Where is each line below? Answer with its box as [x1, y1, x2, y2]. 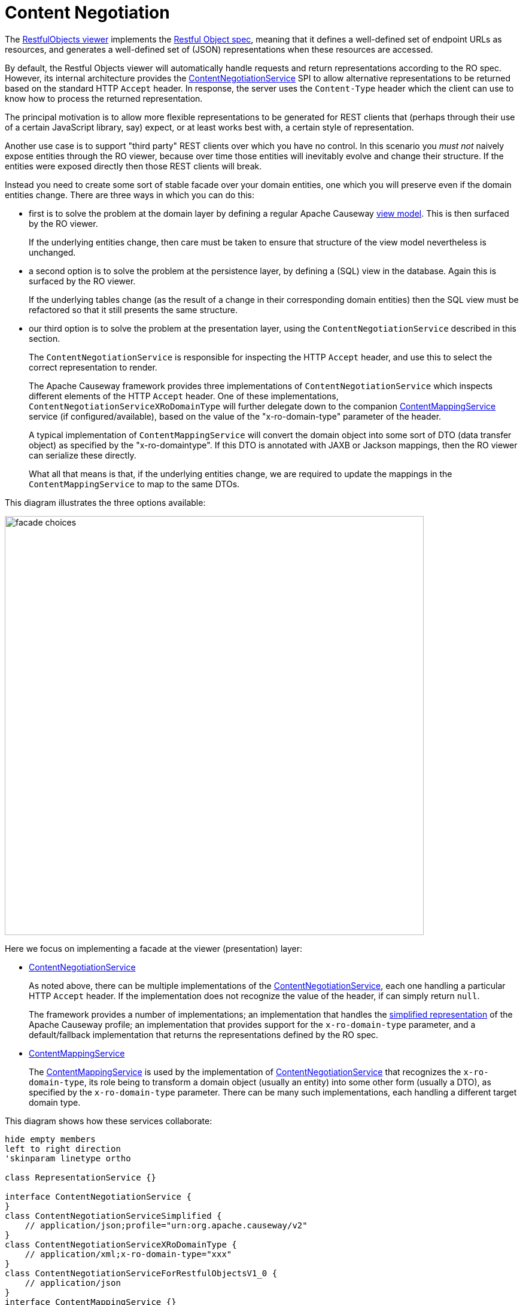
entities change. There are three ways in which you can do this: [5, 189, 254, 200]
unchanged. [29, 247, 76, 257]
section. [29, 333, 60, 344]
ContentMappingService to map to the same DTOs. [29, 478, 240, 489]
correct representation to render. [29, 362, 157, 372]
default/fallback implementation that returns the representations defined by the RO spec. [29, 1029, 379, 1040]
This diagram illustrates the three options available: [5, 497, 206, 508]
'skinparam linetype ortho [5, 1153, 131, 1163]
